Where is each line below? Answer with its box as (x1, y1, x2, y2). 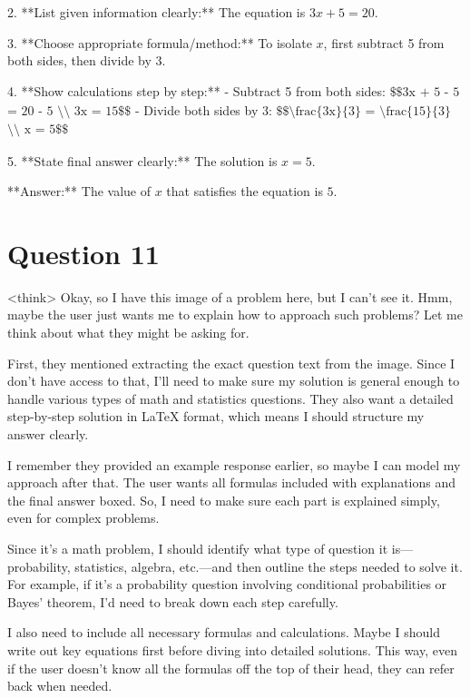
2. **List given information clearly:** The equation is (7, 3, 306, 21)
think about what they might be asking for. (7, 323, 250, 342)
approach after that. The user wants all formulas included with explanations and (7, 473, 456, 492)
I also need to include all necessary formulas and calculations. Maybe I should (7, 623, 440, 642)
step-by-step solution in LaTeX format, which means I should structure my (7, 407, 425, 426)
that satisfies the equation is (166, 182, 323, 201)
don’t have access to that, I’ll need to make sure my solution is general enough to (7, 371, 460, 390)
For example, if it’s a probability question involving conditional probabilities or (7, 575, 447, 594)
